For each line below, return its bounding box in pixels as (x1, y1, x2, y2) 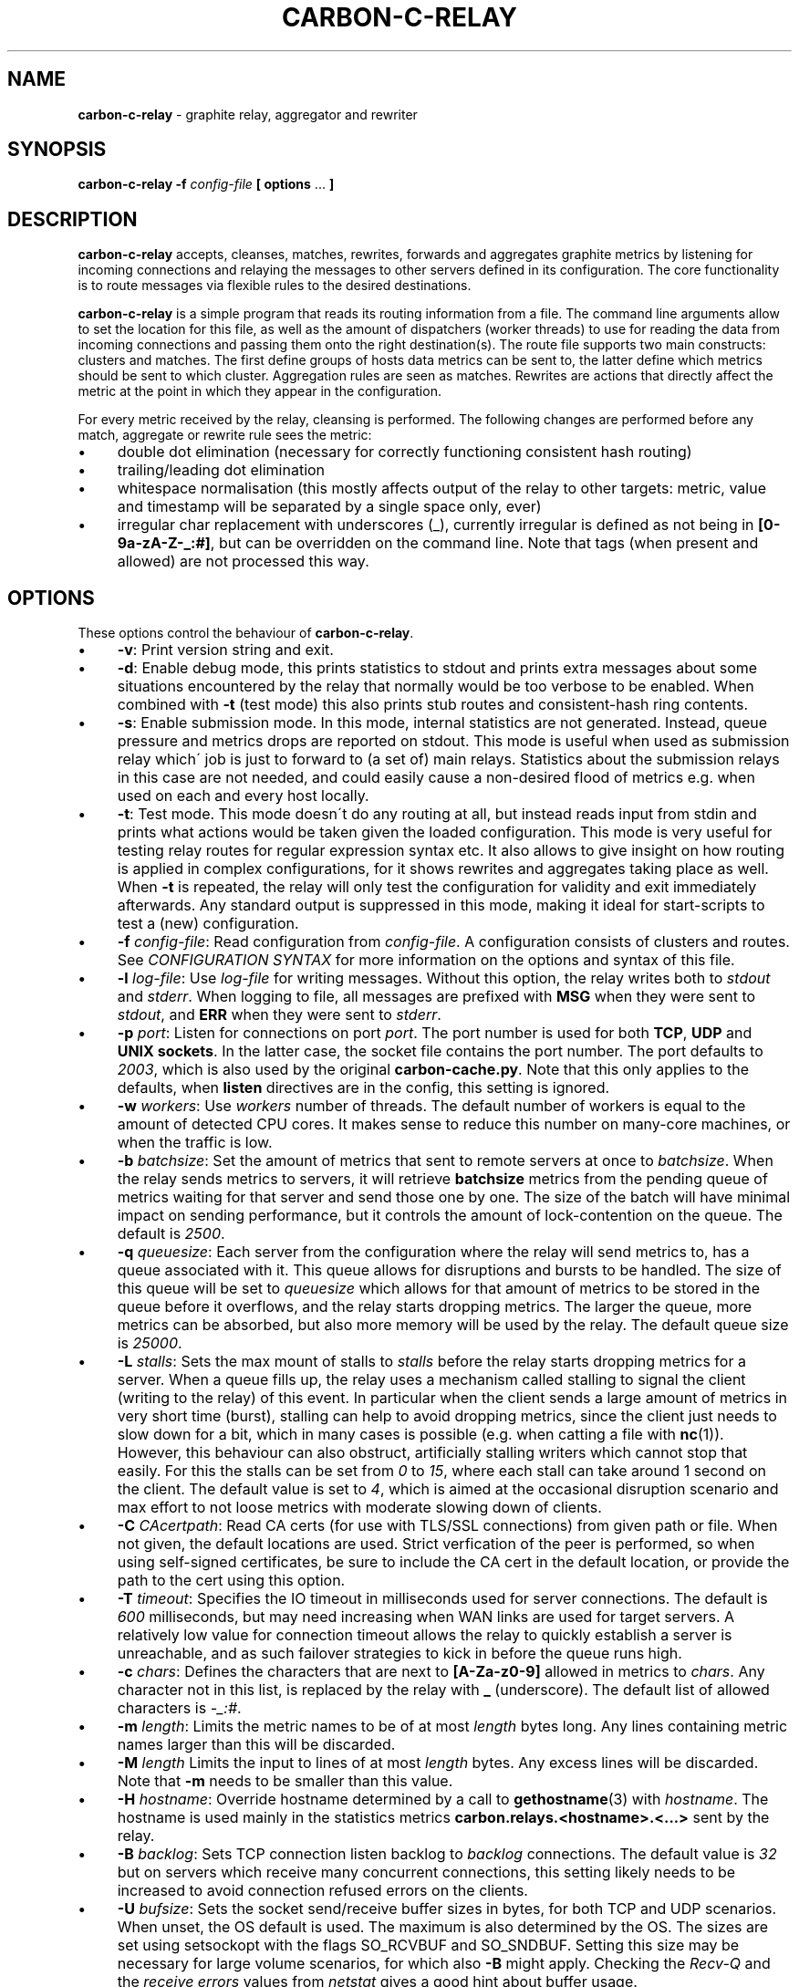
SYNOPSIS (7, 138, 107, 161)
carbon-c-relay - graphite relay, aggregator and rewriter (78, 106, 418, 122)
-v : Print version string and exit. (117, 640, 334, 660)
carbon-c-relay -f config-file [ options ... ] (78, 176, 335, 192)
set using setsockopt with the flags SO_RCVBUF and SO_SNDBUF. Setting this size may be (117, 1936, 740, 1955)
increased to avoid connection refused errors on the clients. (117, 1881, 528, 1900)
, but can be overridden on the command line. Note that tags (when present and (210, 534, 759, 553)
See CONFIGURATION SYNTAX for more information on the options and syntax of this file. (117, 951, 735, 970)
